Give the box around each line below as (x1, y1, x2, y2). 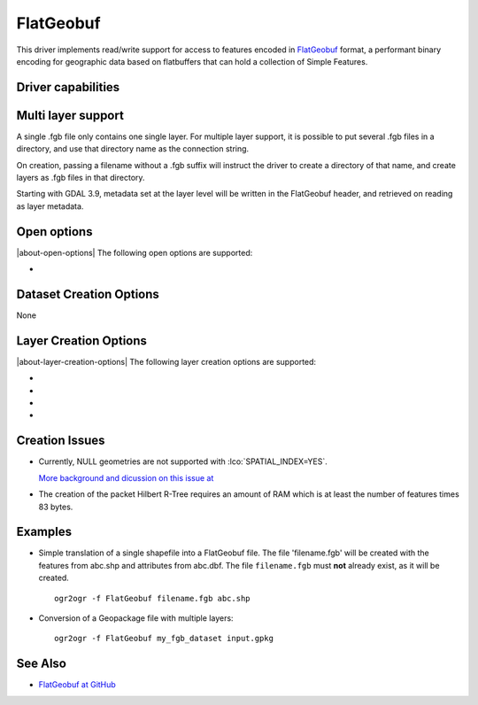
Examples (16, 524, 73, 539)
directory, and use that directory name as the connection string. (16, 143, 250, 154)
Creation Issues (16, 433, 105, 448)
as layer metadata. (16, 200, 84, 212)
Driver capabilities (16, 80, 120, 95)
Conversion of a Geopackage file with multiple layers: (38, 613, 234, 624)
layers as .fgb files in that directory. (16, 173, 145, 183)
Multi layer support (16, 107, 124, 123)
